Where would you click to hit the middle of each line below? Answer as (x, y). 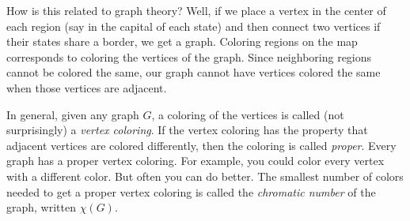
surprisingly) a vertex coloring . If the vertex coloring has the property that (187, 130)
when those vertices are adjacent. (87, 87)
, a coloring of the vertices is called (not (248, 114)
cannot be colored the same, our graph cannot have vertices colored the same (194, 72)
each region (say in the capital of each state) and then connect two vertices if (194, 26)
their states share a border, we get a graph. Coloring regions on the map (182, 41)
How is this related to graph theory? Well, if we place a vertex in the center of (196, 10)
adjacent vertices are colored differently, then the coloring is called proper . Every (201, 145)
